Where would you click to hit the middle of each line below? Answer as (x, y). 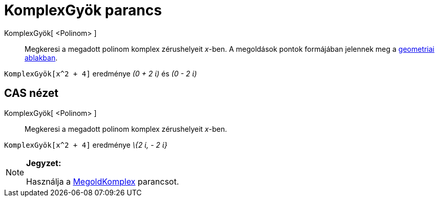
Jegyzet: (44, 163)
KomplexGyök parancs (83, 10)
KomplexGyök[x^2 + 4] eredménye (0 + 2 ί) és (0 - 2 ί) (101, 73)
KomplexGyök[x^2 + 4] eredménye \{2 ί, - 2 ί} (86, 145)
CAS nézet (32, 93)
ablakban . (41, 57)
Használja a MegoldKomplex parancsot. (103, 181)
